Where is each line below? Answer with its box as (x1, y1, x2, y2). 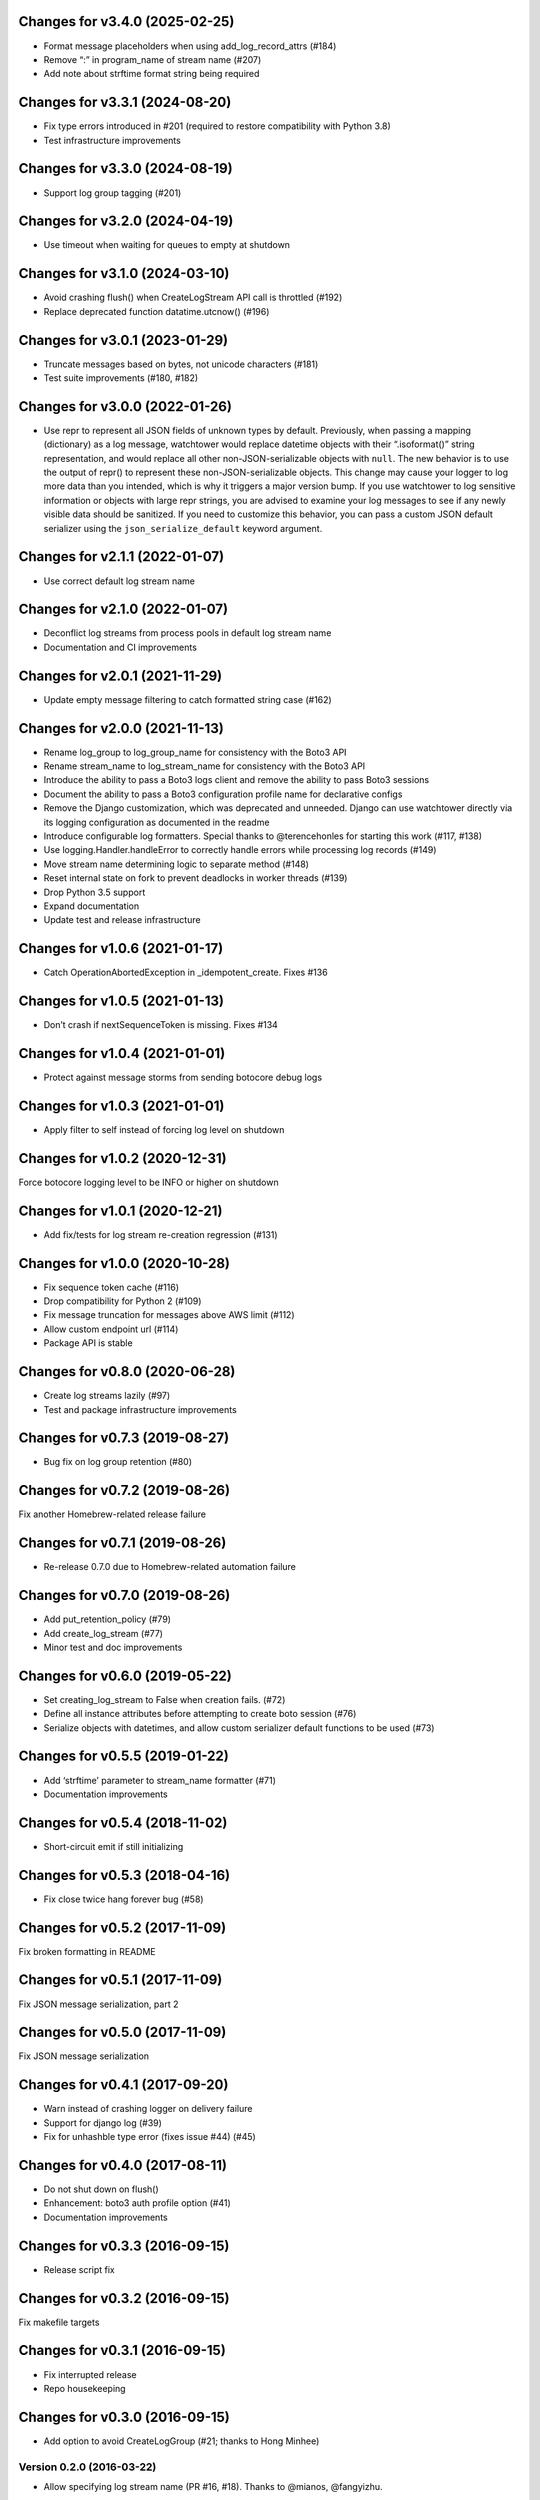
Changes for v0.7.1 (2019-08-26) (18, 1535, 227, 1552)
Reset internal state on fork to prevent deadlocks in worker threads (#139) (43, 872, 348, 884)
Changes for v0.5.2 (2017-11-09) (18, 1919, 227, 1936)
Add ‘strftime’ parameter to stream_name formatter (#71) (43, 1774, 277, 1786)
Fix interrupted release (43, 2368, 137, 2380)
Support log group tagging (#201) (43, 186, 182, 199)
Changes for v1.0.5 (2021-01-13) (18, 993, 225, 1010)
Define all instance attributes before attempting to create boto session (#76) (43, 1708, 357, 1720)
